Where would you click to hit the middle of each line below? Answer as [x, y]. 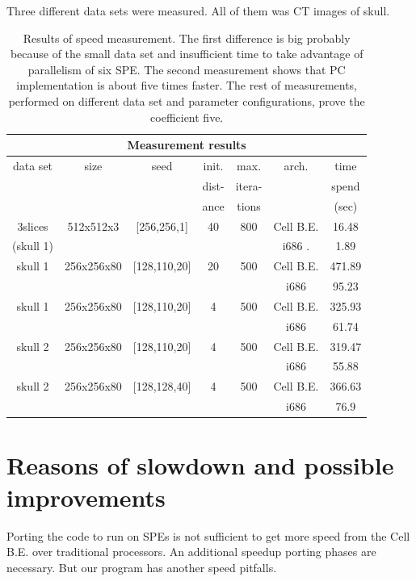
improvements [86, 497]
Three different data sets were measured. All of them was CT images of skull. [198, 10]
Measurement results [187, 145]
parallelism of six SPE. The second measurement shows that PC [187, 69]
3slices [33, 226]
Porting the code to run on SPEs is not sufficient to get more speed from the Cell [208, 535]
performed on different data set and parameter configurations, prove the [187, 100]
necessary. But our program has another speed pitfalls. [142, 567]
